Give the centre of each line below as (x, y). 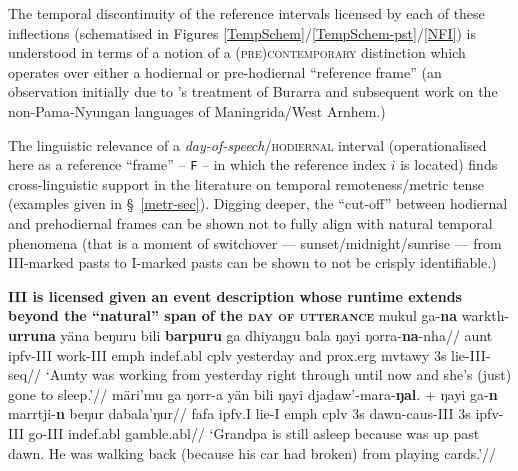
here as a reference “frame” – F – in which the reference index (197, 164)
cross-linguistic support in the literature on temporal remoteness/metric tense (246, 183)
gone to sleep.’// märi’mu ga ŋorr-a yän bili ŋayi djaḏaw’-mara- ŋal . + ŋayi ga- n (253, 393)
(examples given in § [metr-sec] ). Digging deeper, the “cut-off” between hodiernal (258, 203)
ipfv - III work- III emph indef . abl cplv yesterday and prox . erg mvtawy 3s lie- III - (249, 354)
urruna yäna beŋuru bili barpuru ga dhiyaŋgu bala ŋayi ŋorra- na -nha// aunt (250, 334)
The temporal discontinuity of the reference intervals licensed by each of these (246, 13)
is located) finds (449, 164)
